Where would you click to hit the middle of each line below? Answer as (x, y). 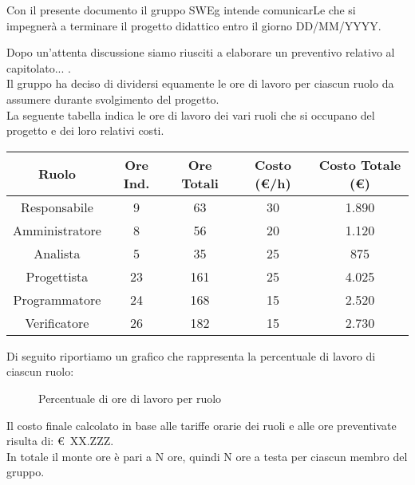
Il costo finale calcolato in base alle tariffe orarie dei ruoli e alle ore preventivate (202, 425)
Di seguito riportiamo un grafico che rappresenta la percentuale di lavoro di (191, 355)
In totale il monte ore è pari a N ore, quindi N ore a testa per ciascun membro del (207, 456)
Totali (200, 183)
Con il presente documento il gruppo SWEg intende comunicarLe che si (181, 10)
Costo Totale (360, 164)
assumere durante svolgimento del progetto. (113, 99)
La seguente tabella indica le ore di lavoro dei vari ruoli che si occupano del (191, 114)
